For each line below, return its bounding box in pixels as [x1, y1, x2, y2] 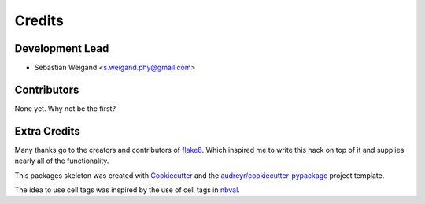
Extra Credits [14, 124, 80, 138]
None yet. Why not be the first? [14, 103, 116, 113]
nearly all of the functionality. [14, 156, 109, 165]
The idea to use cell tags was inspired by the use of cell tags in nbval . [14, 185, 240, 195]
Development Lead [14, 42, 109, 55]
